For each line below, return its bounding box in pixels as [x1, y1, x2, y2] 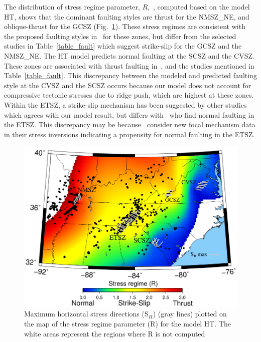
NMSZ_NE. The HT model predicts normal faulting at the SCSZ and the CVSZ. [4, 50, 254, 61]
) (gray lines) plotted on [153, 308, 227, 319]
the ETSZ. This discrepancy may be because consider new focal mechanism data [4, 119, 255, 130]
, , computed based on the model [148, 2, 250, 12]
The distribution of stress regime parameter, [4, 2, 140, 12]
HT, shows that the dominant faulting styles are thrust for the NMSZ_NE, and [4, 11, 249, 22]
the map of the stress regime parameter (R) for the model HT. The [24, 318, 231, 328]
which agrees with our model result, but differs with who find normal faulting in [4, 109, 254, 120]
